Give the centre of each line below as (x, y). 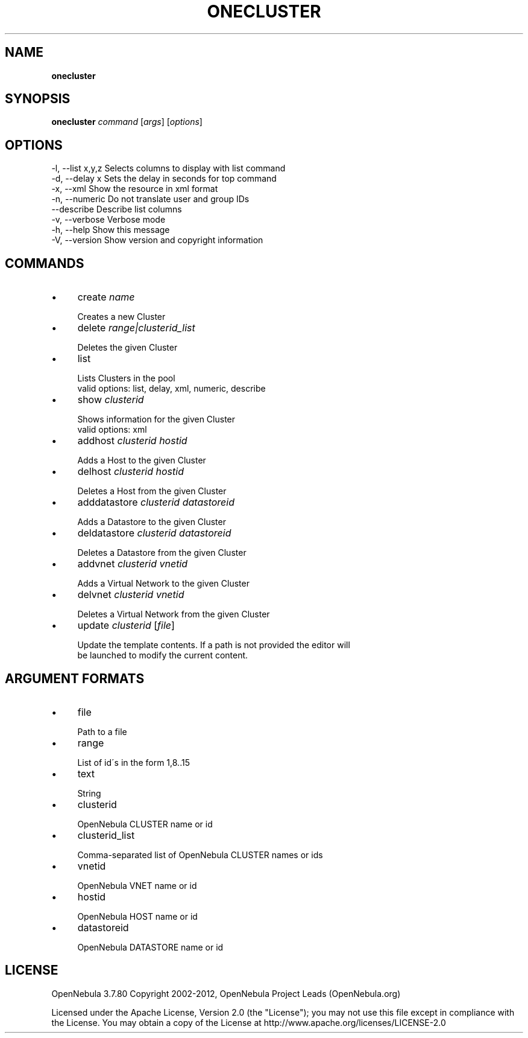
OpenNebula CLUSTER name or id (145, 824)
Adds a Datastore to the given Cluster (152, 522)
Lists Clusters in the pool (126, 378)
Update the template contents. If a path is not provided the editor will (214, 645)
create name (106, 297)
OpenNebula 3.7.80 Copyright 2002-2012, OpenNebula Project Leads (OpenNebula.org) (226, 993)
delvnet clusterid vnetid (131, 595)
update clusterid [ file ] (126, 626)
